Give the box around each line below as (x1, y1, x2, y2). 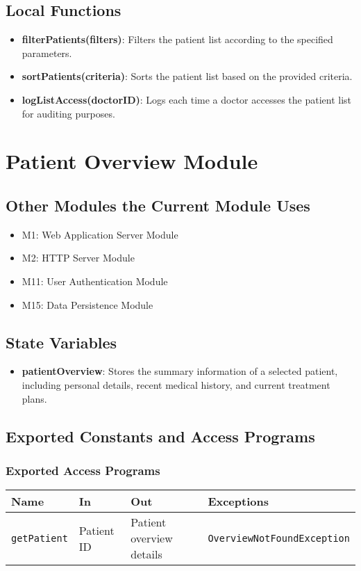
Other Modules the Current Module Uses (6, 194, 310, 216)
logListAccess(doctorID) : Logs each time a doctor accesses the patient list (22, 92, 352, 106)
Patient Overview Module (6, 147, 258, 175)
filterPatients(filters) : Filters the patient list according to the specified (22, 32, 333, 47)
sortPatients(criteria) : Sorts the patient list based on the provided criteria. (22, 69, 353, 83)
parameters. (22, 45, 72, 60)
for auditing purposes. (22, 106, 115, 120)
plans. (22, 391, 47, 405)
